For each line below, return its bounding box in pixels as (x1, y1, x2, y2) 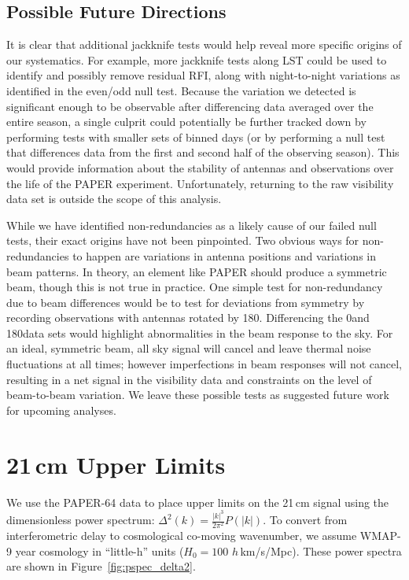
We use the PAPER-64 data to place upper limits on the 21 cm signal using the (6, 493, 389, 510)
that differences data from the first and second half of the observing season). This (6, 144, 400, 161)
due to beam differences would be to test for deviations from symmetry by (6, 294, 365, 310)
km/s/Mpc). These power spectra (240, 542, 402, 559)
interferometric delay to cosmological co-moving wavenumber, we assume (6, 527, 357, 544)
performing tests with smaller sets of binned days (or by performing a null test (6, 128, 385, 145)
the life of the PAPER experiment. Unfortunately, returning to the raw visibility (6, 175, 394, 191)
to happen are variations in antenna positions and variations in (72, 247, 376, 264)
